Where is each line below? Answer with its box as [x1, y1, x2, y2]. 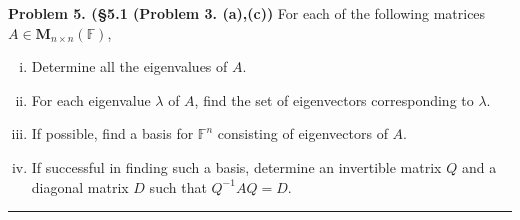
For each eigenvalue [31, 89, 151, 110]
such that [149, 176, 207, 197]
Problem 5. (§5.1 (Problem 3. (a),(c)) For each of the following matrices [8, 3, 486, 23]
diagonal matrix [31, 176, 129, 197]
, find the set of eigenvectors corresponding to [194, 89, 474, 110]
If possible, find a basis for [31, 123, 194, 144]
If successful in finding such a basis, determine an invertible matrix [31, 156, 442, 177]
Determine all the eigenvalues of [31, 56, 228, 77]
